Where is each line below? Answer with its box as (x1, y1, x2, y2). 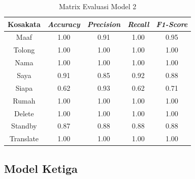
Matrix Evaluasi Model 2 (58, 1, 137, 11)
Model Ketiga (4, 160, 78, 176)
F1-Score (156, 18, 188, 29)
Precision (87, 18, 121, 29)
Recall (127, 18, 149, 29)
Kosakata (8, 18, 41, 29)
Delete (14, 108, 34, 118)
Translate (9, 133, 39, 144)
